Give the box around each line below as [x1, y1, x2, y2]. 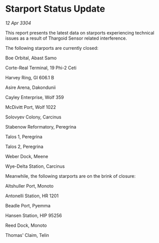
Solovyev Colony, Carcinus [5, 114, 62, 120]
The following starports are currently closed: [5, 45, 99, 51]
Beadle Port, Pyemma [5, 202, 51, 208]
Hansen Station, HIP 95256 [5, 212, 62, 219]
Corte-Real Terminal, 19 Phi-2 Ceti [5, 65, 77, 71]
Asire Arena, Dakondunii [5, 84, 56, 90]
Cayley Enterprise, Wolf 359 [5, 94, 65, 100]
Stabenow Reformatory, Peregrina [5, 124, 77, 130]
